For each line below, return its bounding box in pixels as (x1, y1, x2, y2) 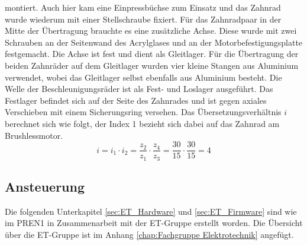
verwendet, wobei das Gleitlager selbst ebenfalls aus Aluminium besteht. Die (5, 71, 282, 83)
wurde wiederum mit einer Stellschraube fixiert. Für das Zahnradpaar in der (5, 12, 282, 25)
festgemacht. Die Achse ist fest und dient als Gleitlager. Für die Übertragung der (5, 47, 299, 60)
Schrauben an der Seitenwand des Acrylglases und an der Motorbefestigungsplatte (5, 36, 303, 48)
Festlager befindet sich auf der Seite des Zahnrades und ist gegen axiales (5, 94, 267, 106)
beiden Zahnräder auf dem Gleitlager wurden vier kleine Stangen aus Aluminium (5, 59, 299, 71)
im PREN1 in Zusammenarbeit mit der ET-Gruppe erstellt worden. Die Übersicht (5, 217, 303, 229)
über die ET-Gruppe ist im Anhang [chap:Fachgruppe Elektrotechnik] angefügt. (5, 228, 294, 241)
